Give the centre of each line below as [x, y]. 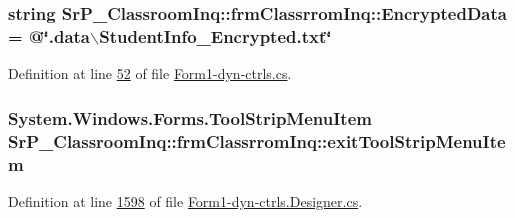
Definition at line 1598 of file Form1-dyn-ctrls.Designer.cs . [185, 200]
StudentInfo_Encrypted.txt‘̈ [215, 35]
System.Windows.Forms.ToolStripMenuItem [190, 117]
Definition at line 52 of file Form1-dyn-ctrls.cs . [150, 73]
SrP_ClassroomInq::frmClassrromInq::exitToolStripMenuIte [257, 140]
